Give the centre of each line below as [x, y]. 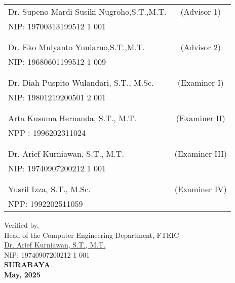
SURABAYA [27, 264]
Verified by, [22, 225]
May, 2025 [22, 274]
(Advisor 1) [201, 11]
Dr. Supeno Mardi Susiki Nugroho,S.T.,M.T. [87, 11]
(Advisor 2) [201, 47]
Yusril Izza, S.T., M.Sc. [49, 189]
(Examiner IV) [201, 189]
